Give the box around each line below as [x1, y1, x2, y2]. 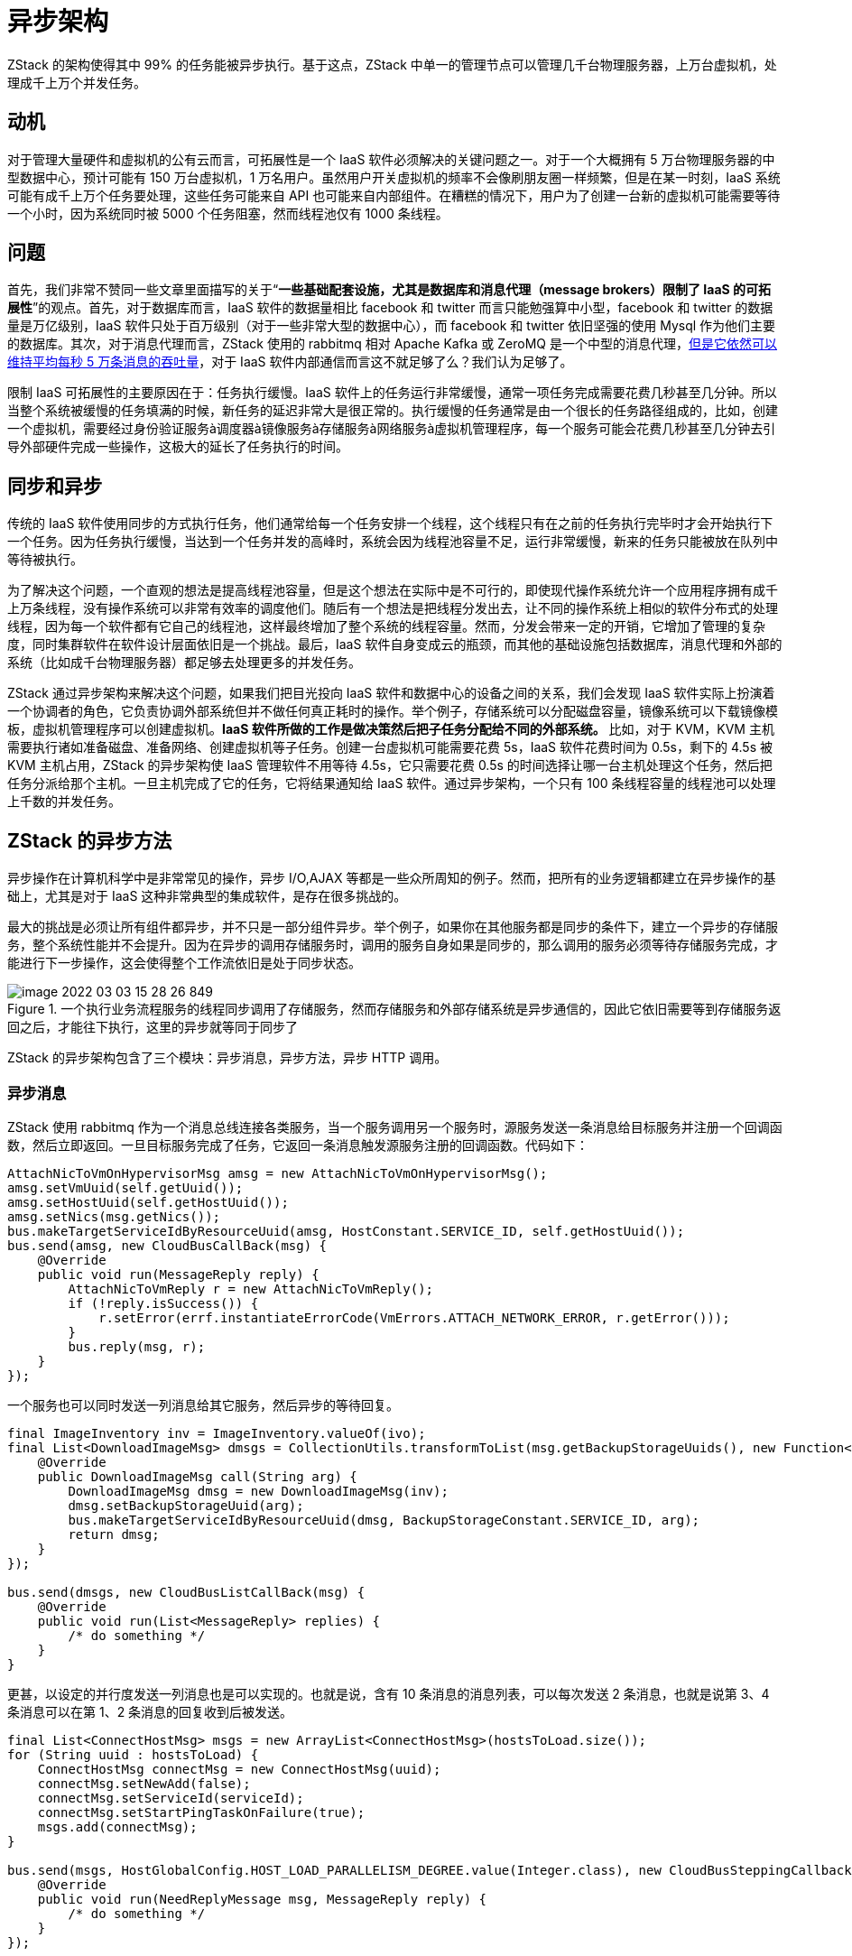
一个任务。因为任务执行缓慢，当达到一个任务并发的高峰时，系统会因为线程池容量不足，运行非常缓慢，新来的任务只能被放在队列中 [7, 533, 778, 550]
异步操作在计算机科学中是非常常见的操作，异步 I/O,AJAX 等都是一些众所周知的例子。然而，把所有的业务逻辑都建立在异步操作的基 [7, 870, 776, 886]
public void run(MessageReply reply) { [37, 1266, 319, 1282]
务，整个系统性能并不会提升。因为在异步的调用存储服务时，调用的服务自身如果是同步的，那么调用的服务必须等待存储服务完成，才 [7, 937, 778, 953]
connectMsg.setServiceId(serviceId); [37, 1790, 304, 1805]
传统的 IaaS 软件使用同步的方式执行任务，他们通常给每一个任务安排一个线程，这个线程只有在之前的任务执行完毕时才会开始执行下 [7, 515, 773, 532]
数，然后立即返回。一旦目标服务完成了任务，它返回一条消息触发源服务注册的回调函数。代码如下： [7, 1136, 588, 1153]
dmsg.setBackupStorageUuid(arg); [68, 1497, 304, 1513]
